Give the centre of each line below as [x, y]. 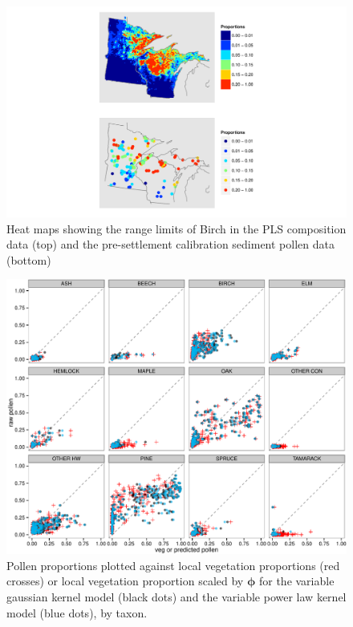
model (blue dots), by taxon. [77, 612]
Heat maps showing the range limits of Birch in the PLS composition [176, 228]
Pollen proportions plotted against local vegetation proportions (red [173, 565]
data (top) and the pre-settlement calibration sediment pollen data [170, 244]
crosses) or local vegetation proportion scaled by [125, 581]
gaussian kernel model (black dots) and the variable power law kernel [176, 596]
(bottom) [29, 259]
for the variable [296, 581]
